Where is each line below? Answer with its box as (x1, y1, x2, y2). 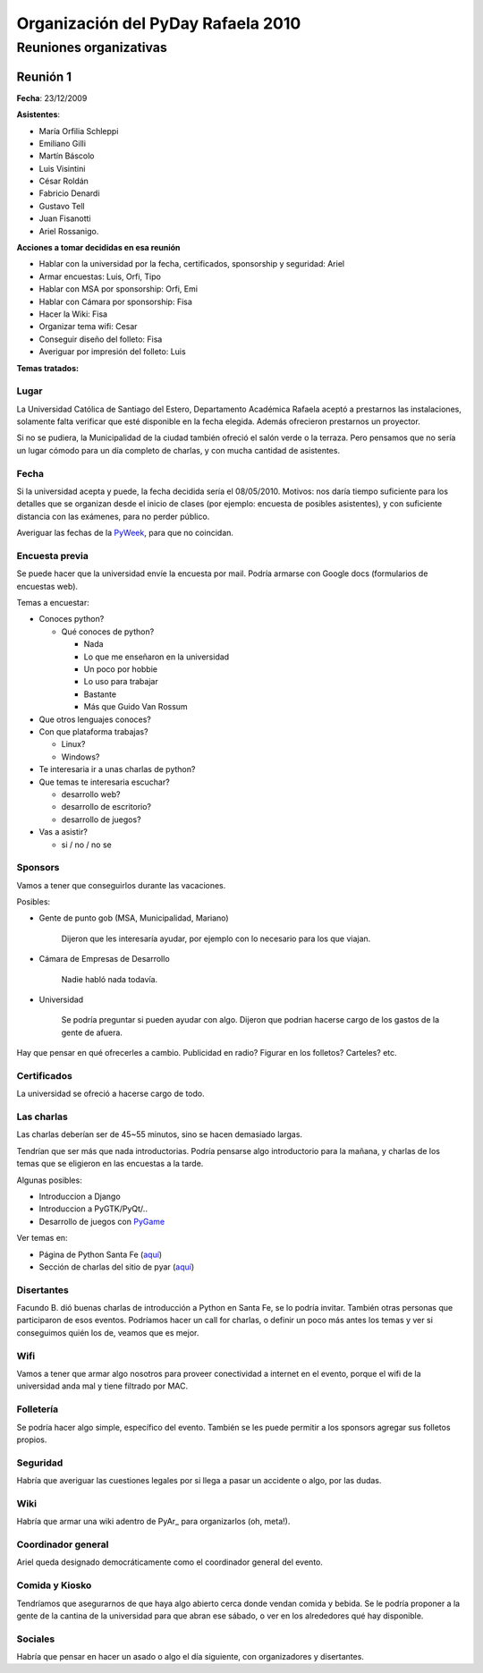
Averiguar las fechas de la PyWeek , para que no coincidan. (16, 528, 234, 539)
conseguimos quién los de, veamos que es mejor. (16, 1327, 199, 1338)
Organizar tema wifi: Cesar (38, 321, 138, 332)
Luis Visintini (38, 163, 86, 174)
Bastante (83, 689, 116, 700)
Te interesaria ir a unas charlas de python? (38, 764, 196, 775)
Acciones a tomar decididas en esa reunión (16, 242, 181, 253)
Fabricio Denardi (38, 188, 100, 199)
